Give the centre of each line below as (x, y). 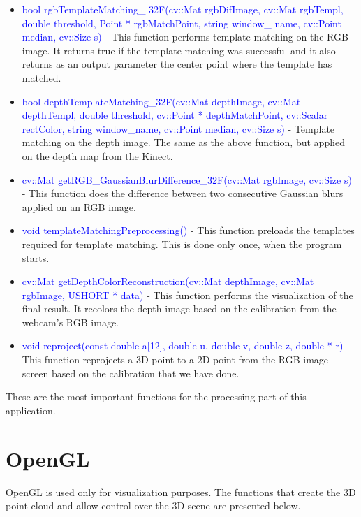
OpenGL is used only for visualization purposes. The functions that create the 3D (181, 491)
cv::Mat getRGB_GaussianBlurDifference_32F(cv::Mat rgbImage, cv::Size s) (187, 179)
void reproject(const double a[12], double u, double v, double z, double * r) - (186, 345)
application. (31, 410)
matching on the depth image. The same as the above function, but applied (183, 142)
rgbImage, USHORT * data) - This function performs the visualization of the (187, 294)
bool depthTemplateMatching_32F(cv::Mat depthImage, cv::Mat (161, 101)
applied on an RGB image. (79, 206)
